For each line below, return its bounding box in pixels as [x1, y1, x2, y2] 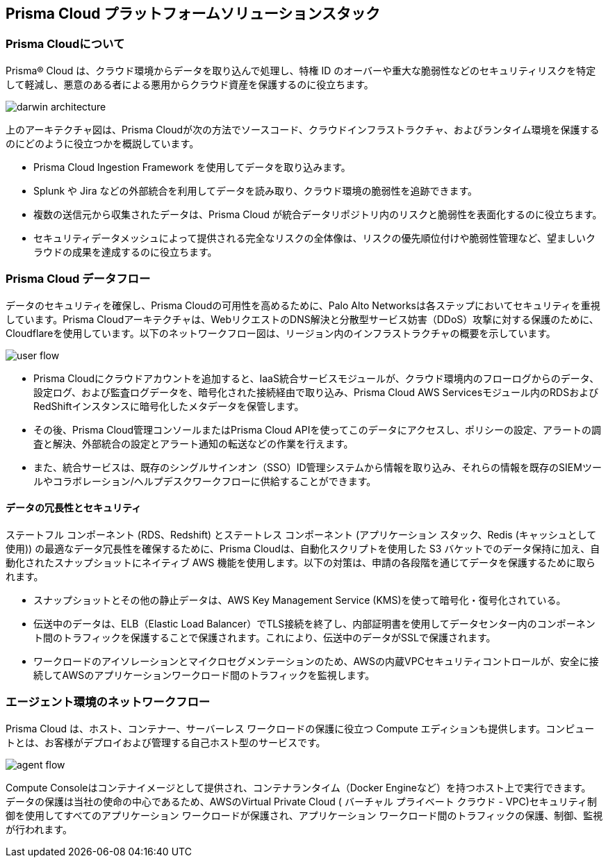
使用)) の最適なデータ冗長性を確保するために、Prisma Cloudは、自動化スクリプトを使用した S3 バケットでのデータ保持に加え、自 [6, 542, 600, 554]
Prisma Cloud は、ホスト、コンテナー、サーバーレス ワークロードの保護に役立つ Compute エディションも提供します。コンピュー [6, 722, 595, 734]
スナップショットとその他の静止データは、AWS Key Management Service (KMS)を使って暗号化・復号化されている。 [33, 593, 566, 606]
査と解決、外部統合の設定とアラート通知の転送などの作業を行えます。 [33, 437, 354, 450]
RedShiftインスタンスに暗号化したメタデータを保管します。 [33, 400, 304, 412]
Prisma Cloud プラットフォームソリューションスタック [6, 5, 380, 22]
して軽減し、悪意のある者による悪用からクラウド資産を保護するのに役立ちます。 [6, 78, 374, 90]
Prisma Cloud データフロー [6, 272, 151, 286]
